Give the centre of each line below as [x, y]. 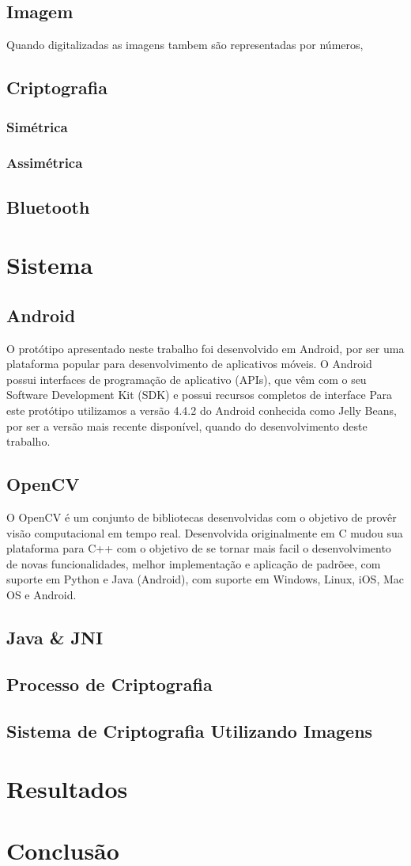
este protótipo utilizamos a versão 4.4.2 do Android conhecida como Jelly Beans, [202, 410]
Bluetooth [48, 206]
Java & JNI [55, 637]
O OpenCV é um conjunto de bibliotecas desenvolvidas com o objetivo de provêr [202, 517]
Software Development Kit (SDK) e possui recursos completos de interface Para [200, 395]
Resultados [67, 789]
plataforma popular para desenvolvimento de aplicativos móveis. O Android [189, 364]
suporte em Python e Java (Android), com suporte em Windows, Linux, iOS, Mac [205, 579]
